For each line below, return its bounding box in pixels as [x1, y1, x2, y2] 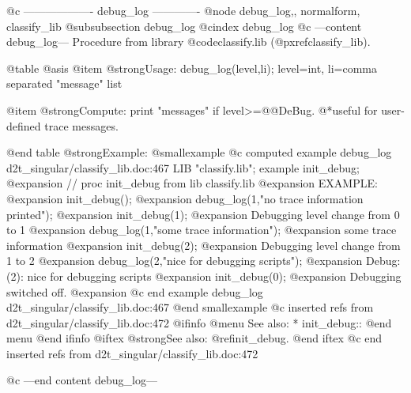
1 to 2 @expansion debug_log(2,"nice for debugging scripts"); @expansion [6, 252, 363, 269]
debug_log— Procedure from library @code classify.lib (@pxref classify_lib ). [6, 33, 371, 50]
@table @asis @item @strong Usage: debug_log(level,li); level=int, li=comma [6, 59, 377, 76]
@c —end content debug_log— [6, 372, 157, 388]
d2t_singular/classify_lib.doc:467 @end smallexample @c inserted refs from [6, 299, 374, 316]
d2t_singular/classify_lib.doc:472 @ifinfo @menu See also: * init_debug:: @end [6, 314, 392, 331]
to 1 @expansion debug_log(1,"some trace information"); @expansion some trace [6, 221, 397, 238]
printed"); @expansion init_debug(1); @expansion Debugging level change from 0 [6, 206, 400, 222]
